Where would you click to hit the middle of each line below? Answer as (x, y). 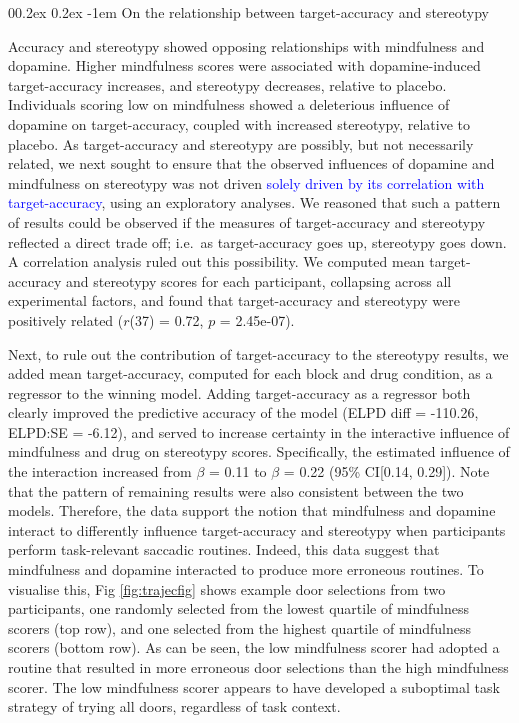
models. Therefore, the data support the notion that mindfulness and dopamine (252, 510)
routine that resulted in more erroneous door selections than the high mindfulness (258, 667)
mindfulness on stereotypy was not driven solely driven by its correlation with (246, 182)
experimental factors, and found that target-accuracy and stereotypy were (234, 300)
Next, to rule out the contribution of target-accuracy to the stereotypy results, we (258, 353)
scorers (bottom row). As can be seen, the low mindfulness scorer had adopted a (254, 647)
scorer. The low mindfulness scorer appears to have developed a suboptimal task (254, 686)
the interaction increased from (100, 471)
